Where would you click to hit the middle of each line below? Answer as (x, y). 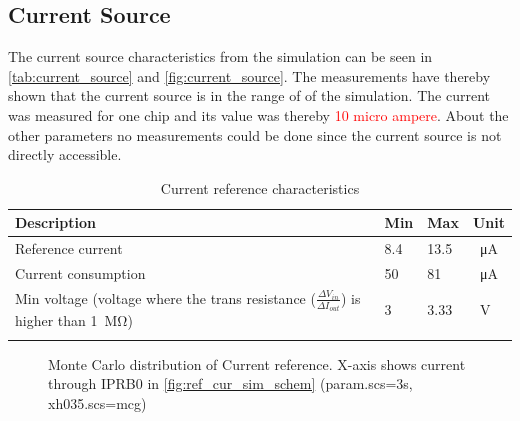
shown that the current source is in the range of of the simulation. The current (249, 95)
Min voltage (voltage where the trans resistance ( (165, 297)
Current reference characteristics (260, 187)
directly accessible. (65, 154)
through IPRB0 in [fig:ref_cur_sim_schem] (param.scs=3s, (230, 383)
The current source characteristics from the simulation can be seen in (220, 56)
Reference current (69, 248)
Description (56, 222)
